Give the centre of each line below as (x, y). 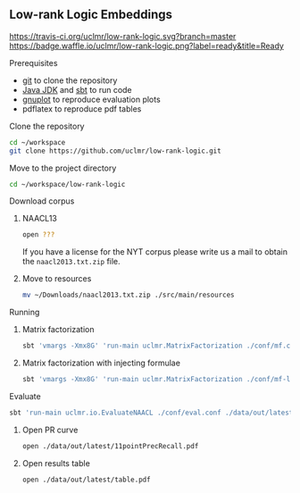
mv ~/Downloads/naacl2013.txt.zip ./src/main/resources (128, 295)
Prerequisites (33, 63)
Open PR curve (50, 430)
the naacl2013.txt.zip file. (71, 262)
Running (25, 313)
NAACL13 (40, 219)
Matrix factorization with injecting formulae (101, 363)
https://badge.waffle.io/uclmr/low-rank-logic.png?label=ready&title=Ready (146, 46)
